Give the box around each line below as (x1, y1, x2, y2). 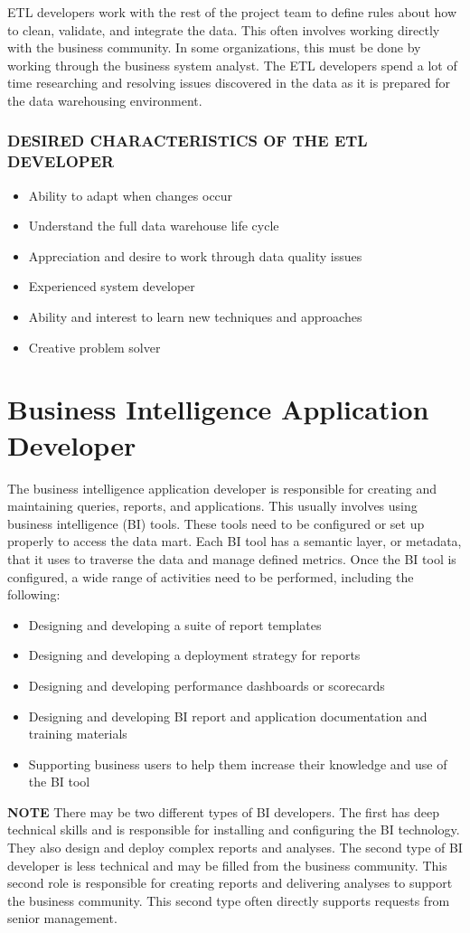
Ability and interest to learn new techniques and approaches (28, 307, 362, 326)
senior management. (7, 909, 117, 928)
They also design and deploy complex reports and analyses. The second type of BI (7, 838, 463, 857)
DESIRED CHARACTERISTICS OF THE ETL (7, 129, 368, 152)
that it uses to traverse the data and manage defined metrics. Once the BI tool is (7, 549, 456, 568)
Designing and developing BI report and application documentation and (28, 706, 428, 725)
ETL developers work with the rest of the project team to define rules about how (7, 3, 457, 21)
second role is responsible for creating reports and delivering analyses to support (7, 873, 453, 892)
